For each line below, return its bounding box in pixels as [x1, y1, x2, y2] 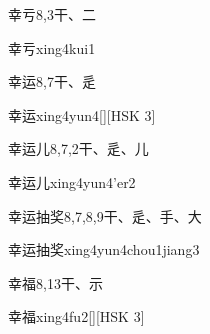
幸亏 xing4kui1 [8, 37, 96, 58]
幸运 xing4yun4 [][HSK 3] [8, 104, 156, 125]
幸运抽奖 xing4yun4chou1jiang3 [8, 239, 200, 260]
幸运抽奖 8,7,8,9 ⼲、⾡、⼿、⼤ [8, 205, 202, 226]
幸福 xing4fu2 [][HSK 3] [8, 306, 145, 327]
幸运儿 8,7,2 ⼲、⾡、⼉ [8, 138, 149, 159]
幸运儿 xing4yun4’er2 [8, 171, 136, 192]
